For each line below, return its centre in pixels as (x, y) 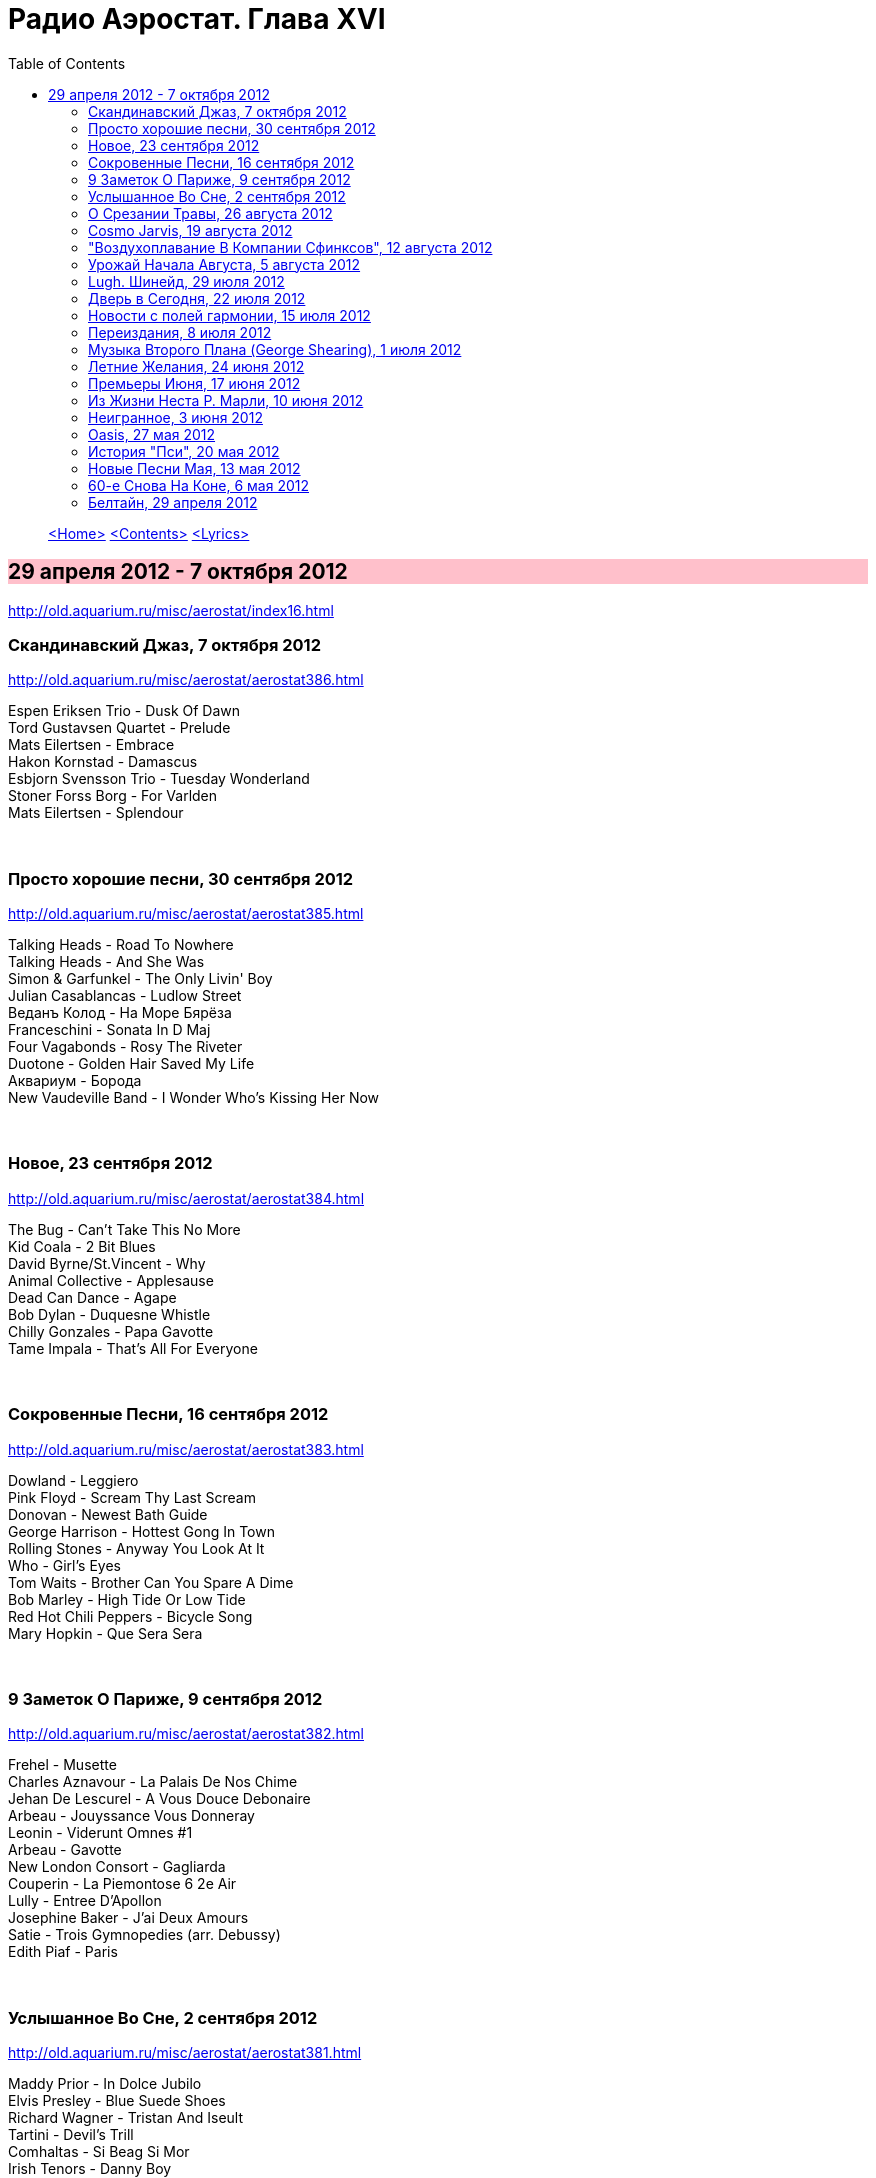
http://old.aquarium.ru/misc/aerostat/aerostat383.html (186, 1449)
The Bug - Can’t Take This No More (124, 1229)
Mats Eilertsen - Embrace (91, 745)
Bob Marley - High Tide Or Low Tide (127, 1599)
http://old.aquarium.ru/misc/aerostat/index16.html (171, 610)
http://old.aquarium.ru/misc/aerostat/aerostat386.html (186, 680)
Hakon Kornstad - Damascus (103, 762)
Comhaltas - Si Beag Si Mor (99, 2152)
